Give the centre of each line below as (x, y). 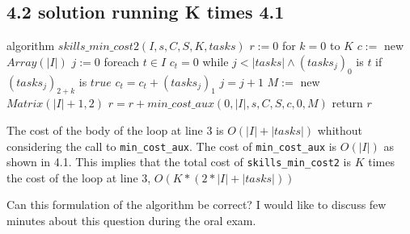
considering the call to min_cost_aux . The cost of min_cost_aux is (172, 146)
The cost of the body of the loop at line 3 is (115, 130)
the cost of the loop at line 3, (79, 177)
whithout (340, 130)
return (347, 103)
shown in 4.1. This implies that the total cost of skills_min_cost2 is (179, 162)
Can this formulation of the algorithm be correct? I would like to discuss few (197, 205)
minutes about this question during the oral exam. (131, 221)
